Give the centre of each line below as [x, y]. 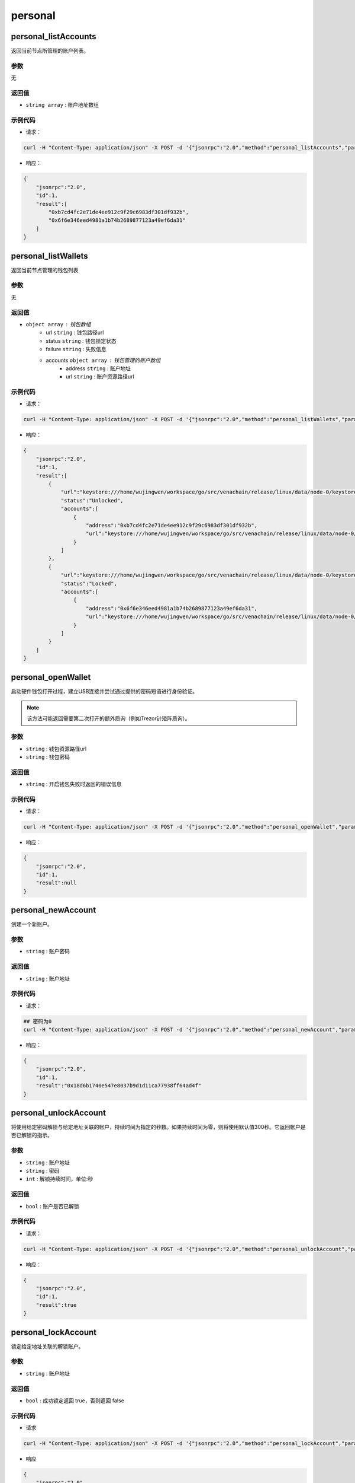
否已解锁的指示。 [32, 1135]
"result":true [56, 1305]
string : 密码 [43, 1171]
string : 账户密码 [48, 951]
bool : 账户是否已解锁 [52, 1206]
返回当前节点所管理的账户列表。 [50, 51]
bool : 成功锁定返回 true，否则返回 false [75, 1401]
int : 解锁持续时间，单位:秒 [59, 1179]
